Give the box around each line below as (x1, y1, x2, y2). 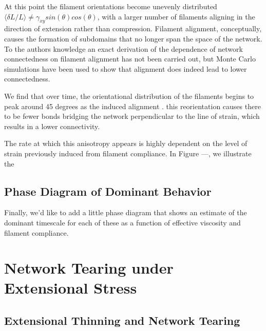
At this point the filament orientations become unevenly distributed (4, 1, 217, 11)
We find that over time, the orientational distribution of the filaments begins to (4, 90, 254, 101)
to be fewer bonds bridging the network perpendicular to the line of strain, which (4, 111, 260, 121)
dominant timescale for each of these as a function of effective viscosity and (4, 217, 241, 227)
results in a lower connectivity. (4, 120, 100, 131)
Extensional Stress (4, 277, 137, 298)
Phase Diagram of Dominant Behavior (4, 183, 212, 199)
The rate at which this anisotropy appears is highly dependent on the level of (4, 138, 248, 149)
